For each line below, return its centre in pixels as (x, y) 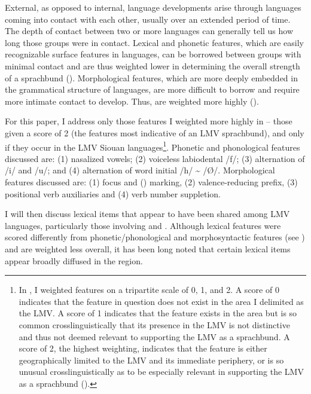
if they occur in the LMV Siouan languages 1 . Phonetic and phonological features (153, 146)
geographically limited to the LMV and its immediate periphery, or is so (151, 360)
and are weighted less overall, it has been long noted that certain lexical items (148, 248)
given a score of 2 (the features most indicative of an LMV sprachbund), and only (155, 132)
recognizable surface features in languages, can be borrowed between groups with (153, 54)
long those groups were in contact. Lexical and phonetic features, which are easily (154, 42)
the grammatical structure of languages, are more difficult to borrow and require (152, 89)
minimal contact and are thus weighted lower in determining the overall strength (153, 65)
